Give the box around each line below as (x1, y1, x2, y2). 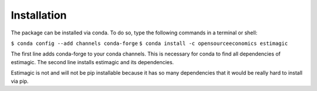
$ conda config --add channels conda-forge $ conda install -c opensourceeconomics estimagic (11, 40, 288, 47)
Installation (11, 9, 67, 22)
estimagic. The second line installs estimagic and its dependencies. (11, 58, 174, 65)
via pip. (11, 78, 29, 85)
